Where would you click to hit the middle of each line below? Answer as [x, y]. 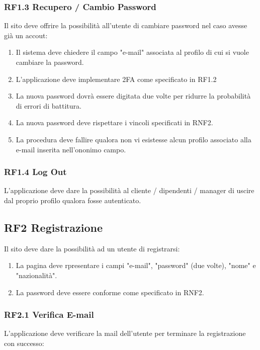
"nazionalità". [36, 275]
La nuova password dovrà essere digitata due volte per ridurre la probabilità [133, 96]
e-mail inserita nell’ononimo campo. [71, 149]
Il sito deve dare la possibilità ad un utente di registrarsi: [92, 248]
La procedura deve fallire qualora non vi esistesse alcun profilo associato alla [134, 139]
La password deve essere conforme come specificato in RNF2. [110, 292]
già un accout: [26, 35]
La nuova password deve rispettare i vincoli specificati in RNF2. [114, 122]
